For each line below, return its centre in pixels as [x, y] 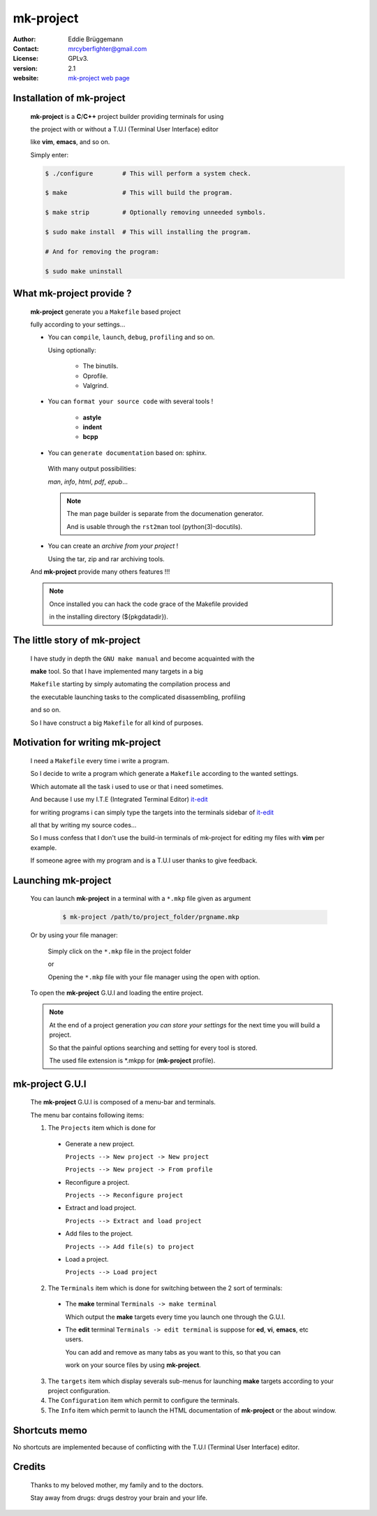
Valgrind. [96, 385]
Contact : [26, 48]
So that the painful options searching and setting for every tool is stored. [153, 1048]
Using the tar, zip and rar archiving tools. [106, 558]
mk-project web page [99, 78]
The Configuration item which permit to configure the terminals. [144, 1401]
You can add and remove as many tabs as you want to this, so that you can [173, 1352]
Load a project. [87, 1259]
